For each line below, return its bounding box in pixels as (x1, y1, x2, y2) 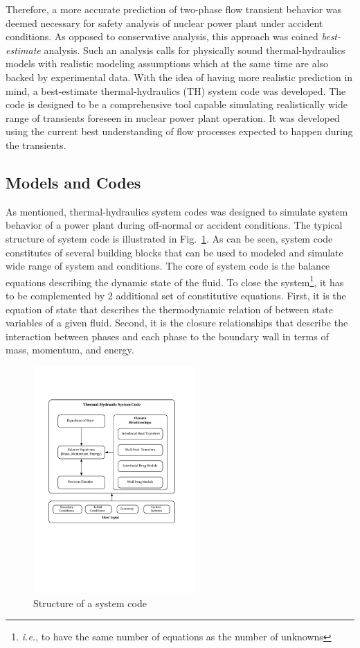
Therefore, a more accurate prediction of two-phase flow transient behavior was (6, 2, 342, 16)
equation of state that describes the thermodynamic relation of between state (6, 301, 333, 316)
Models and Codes (6, 171, 141, 193)
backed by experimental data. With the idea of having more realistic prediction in (6, 69, 353, 84)
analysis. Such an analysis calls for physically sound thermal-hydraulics (44, 42, 345, 57)
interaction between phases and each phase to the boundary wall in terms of (6, 329, 329, 343)
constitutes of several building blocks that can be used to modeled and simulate (6, 245, 343, 259)
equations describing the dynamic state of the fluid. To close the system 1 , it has (6, 272, 344, 289)
